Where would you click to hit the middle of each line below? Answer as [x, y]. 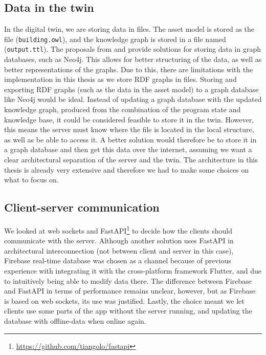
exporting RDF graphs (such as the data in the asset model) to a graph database [131, 89]
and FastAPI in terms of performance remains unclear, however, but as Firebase [130, 291]
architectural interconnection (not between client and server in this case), [119, 250]
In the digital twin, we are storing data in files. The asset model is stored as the [129, 29]
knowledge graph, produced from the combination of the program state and [123, 109]
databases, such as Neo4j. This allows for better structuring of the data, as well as [133, 59]
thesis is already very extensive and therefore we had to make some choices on [127, 169]
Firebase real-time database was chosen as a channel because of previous [118, 260]
